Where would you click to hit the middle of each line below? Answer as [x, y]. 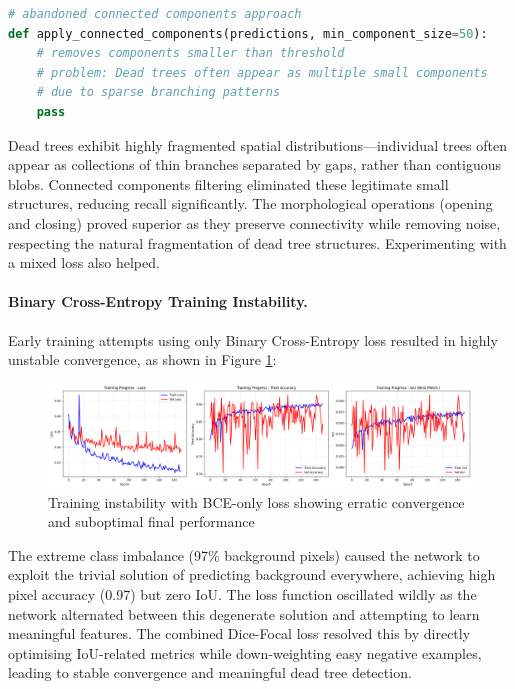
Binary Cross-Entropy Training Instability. [158, 301]
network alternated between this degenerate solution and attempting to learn [244, 613]
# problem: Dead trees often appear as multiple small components [262, 72]
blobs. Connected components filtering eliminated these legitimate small [228, 183]
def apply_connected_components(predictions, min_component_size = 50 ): [248, 33]
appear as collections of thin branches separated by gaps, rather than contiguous [255, 164]
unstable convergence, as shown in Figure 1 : [142, 359]
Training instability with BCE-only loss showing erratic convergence [256, 501]
